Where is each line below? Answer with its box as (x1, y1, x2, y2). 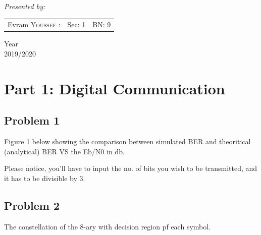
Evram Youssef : (8, 19, 61, 30)
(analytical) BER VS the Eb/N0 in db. (4, 146, 125, 156)
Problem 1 (4, 112, 60, 128)
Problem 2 (4, 197, 60, 213)
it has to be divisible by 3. (4, 172, 85, 183)
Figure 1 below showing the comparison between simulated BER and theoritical (4, 136, 251, 147)
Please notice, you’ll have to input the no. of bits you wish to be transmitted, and (4, 163, 257, 173)
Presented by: (4, 1, 45, 11)
